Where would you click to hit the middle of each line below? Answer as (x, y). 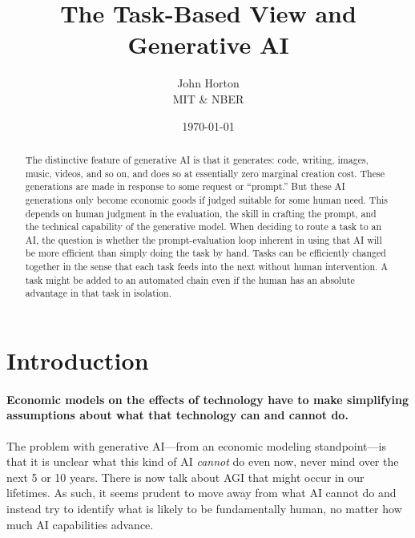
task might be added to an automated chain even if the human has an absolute (190, 279)
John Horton (208, 83)
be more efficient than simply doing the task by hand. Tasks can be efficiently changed (205, 253)
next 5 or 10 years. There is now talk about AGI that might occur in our (185, 477)
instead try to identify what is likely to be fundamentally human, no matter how (204, 509)
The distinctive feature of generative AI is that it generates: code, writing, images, (197, 159)
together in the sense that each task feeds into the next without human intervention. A (207, 267)
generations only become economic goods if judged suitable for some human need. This (207, 199)
